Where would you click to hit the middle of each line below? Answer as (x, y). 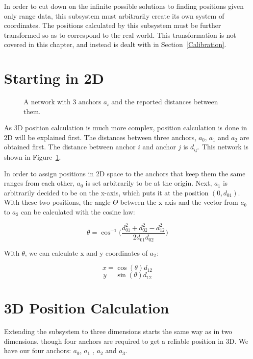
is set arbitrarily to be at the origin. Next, (149, 183)
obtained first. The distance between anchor (70, 147)
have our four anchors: (38, 350)
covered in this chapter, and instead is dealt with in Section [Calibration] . (115, 44)
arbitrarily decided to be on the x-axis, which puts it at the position (106, 192)
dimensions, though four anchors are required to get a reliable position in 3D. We (126, 341)
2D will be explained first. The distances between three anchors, (100, 137)
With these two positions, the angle (57, 202)
